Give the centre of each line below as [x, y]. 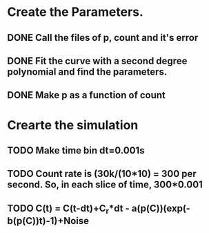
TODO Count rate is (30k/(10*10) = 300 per [102, 174]
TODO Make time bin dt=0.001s [76, 150]
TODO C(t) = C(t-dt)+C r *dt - [68, 209]
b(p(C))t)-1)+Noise [48, 221]
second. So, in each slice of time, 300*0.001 [105, 185]
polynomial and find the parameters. [87, 72]
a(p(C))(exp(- [161, 208]
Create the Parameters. [75, 12]
